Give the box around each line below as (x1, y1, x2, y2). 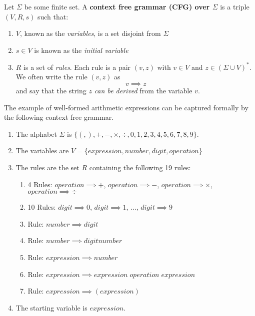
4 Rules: (27, 179, 52, 189)
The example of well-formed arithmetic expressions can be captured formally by (4, 102, 248, 112)
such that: (37, 11, 68, 21)
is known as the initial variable (34, 44, 128, 55)
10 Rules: (27, 202, 56, 212)
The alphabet (15, 128, 57, 139)
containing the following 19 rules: (89, 162, 191, 173)
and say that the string (15, 85, 86, 96)
